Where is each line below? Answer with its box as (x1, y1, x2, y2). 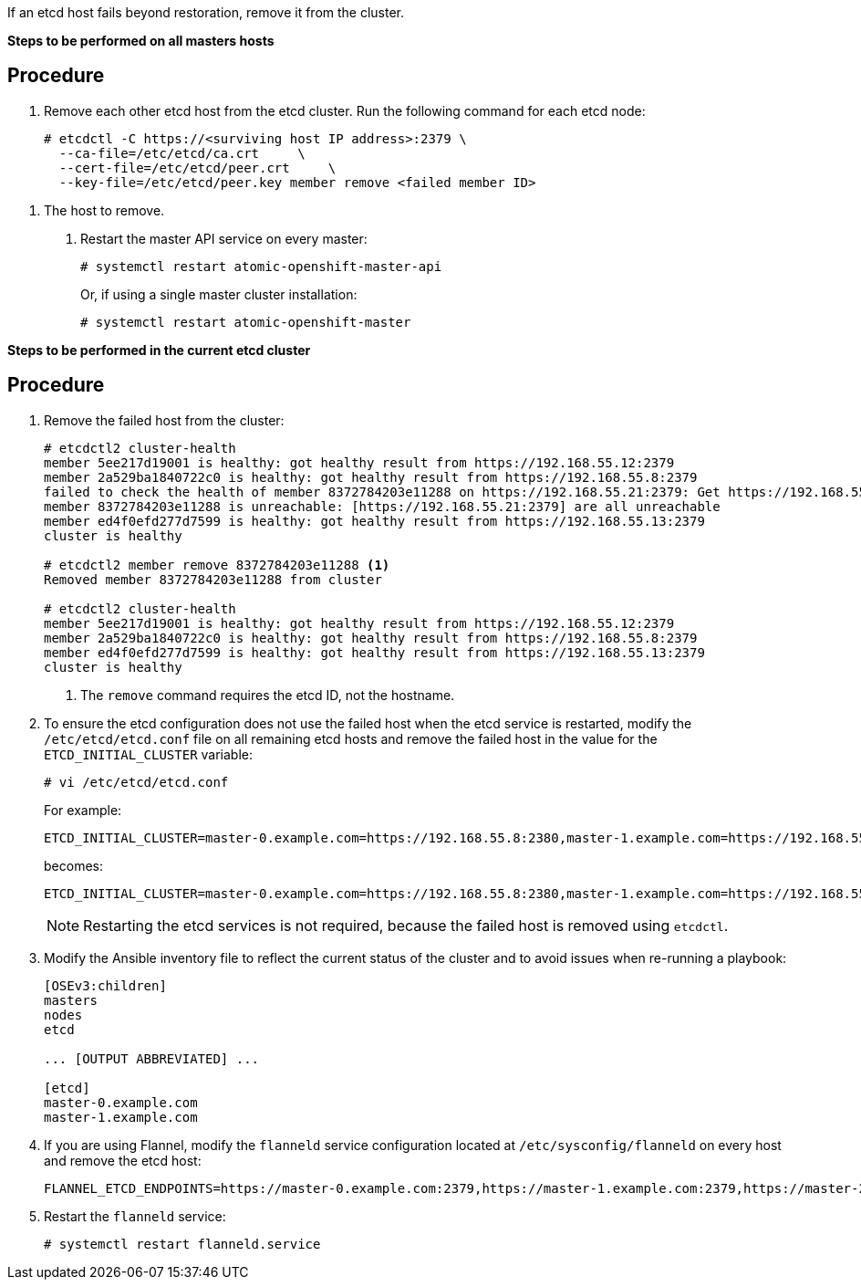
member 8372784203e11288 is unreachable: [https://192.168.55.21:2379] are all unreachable (44, 498, 721, 514)
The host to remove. (44, 202, 165, 218)
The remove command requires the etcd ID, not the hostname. (80, 686, 455, 703)
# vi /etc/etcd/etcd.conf (44, 774, 229, 790)
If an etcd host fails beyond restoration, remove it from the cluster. (7, 5, 405, 20)
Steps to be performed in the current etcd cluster (7, 341, 311, 358)
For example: (44, 801, 122, 818)
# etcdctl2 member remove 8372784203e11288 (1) (44, 557, 390, 572)
